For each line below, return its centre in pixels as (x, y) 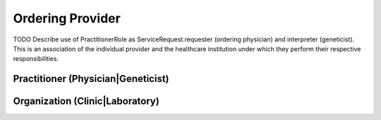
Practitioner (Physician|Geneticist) (91, 79)
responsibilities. (36, 59)
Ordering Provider (67, 18)
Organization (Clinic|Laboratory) (86, 101)
